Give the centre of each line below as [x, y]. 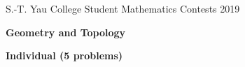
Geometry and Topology [66, 32]
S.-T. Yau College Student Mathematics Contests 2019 [123, 8]
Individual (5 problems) [64, 55]
